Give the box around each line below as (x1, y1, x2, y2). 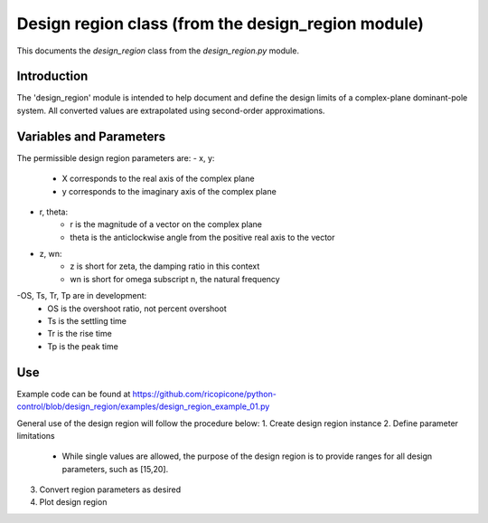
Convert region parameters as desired (39, 484, 182, 495)
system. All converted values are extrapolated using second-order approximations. (16, 105, 325, 116)
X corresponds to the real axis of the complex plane (61, 173, 255, 185)
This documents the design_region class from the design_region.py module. (16, 45, 300, 56)
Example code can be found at (16, 388, 131, 399)
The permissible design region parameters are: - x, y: (16, 152, 215, 163)
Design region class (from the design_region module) (16, 14, 425, 33)
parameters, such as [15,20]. (61, 463, 169, 474)
